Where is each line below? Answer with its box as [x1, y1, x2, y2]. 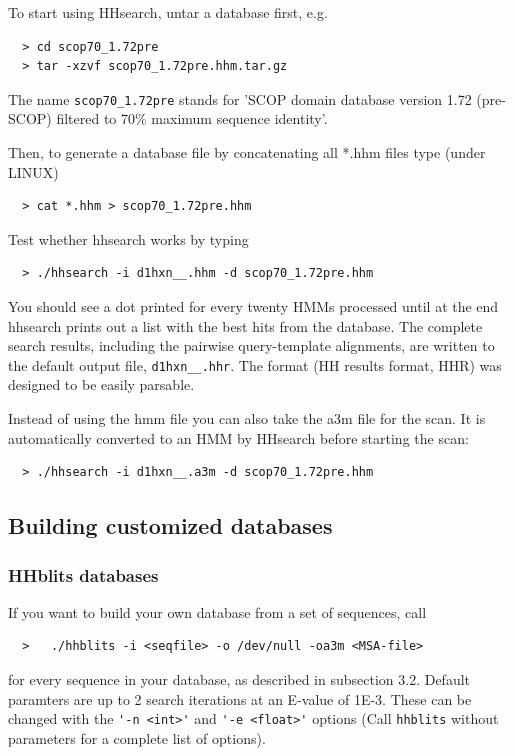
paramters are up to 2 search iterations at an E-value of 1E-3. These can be [8, 688, 472, 709]
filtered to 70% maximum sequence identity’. [56, 108, 328, 129]
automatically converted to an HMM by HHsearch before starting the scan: [8, 427, 469, 448]
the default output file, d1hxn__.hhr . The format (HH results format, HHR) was [8, 354, 502, 375]
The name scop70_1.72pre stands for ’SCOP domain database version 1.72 [8, 88, 472, 109]
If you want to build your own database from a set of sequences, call [8, 601, 427, 622]
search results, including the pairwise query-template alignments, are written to [8, 335, 495, 356]
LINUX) [8, 161, 59, 182]
